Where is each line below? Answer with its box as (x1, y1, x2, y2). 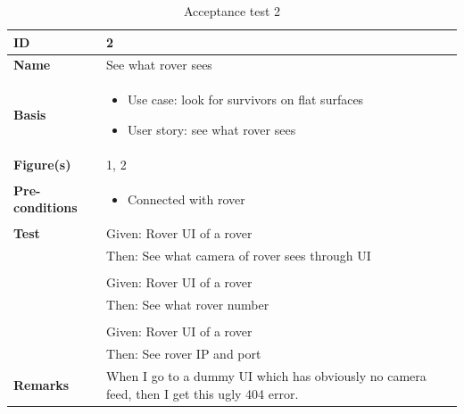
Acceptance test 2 (183, 2, 281, 20)
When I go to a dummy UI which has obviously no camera (106, 366, 427, 385)
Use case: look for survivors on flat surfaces (127, 90, 364, 109)
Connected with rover (127, 189, 245, 208)
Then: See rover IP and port (106, 344, 261, 363)
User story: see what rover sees (127, 120, 296, 138)
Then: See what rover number (106, 295, 269, 314)
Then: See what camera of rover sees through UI (106, 246, 371, 265)
